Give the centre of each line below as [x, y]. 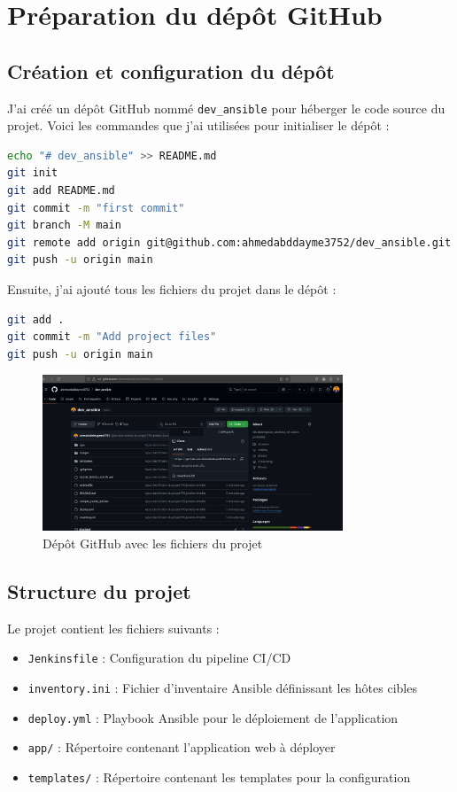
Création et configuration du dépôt [171, 70]
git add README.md [61, 191]
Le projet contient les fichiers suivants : [113, 628]
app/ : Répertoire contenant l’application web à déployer [182, 747]
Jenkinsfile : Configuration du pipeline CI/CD [159, 658]
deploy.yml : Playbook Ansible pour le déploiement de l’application [213, 717]
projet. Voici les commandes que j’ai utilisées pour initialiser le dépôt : [198, 125]
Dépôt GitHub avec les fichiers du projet [153, 543]
